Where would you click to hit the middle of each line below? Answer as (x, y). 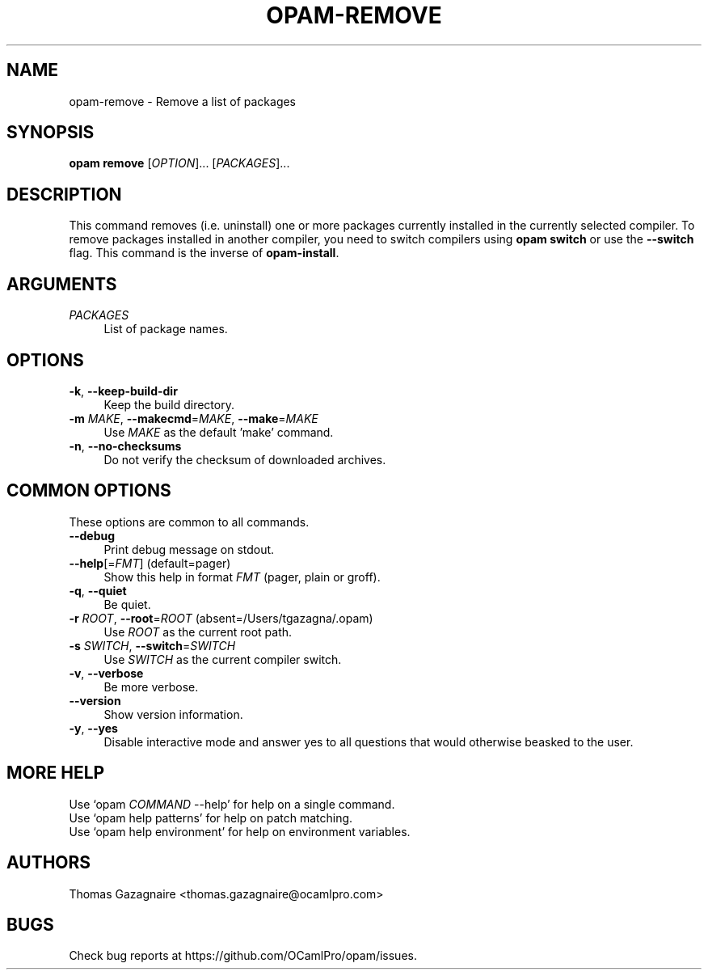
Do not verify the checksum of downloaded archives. (245, 459)
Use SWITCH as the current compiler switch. (223, 659)
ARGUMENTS (62, 284)
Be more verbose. (151, 687)
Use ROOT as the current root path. (198, 632)
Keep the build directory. (169, 404)
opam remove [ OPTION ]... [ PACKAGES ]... (179, 163)
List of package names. (166, 329)
